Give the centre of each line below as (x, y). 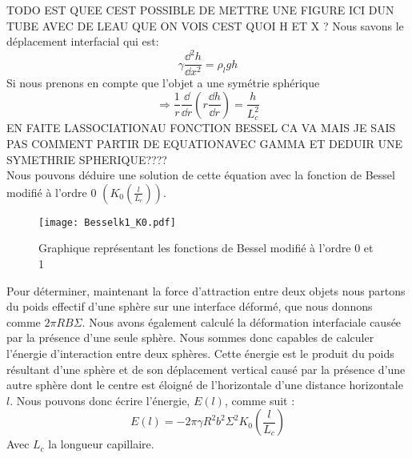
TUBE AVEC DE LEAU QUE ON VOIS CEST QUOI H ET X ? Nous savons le (205, 25)
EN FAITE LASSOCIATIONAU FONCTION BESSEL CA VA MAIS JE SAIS (201, 128)
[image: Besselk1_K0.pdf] (107, 222)
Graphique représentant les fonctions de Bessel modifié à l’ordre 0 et (206, 248)
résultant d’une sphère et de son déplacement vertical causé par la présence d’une (206, 369)
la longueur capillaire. (101, 444)
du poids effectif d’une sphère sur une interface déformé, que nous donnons (190, 306)
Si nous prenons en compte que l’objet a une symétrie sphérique (163, 83)
